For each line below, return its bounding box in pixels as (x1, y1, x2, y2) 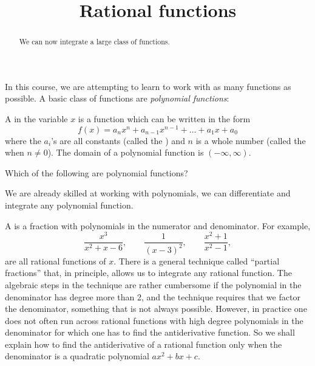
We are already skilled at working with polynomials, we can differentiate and (5, 187, 291, 199)
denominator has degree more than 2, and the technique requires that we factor (5, 290, 300, 303)
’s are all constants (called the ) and (51, 134, 185, 147)
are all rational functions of (5, 254, 106, 267)
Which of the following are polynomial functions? (5, 166, 188, 179)
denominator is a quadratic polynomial (5, 350, 149, 362)
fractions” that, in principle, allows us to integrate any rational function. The (5, 266, 292, 279)
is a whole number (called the (195, 134, 306, 147)
